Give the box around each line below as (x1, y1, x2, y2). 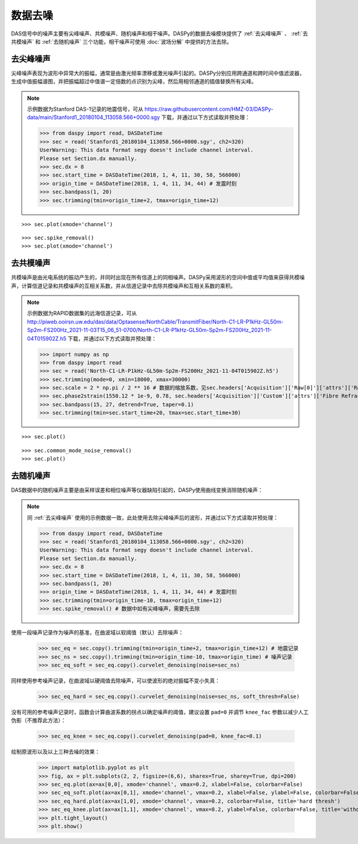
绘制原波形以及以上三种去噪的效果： (11, 748, 100, 755)
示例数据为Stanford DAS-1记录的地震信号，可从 (27, 105, 143, 113)
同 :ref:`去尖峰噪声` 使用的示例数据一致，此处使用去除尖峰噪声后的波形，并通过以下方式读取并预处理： (27, 514, 279, 521)
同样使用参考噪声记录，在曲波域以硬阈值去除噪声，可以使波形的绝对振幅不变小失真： (11, 677, 220, 684)
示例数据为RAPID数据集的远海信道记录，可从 (27, 310, 137, 317)
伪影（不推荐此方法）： (11, 717, 66, 724)
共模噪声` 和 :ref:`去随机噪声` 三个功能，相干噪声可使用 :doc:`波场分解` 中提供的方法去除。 (11, 38, 232, 45)
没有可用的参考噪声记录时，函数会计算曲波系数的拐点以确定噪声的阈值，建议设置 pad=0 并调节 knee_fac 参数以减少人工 (11, 708, 309, 715)
